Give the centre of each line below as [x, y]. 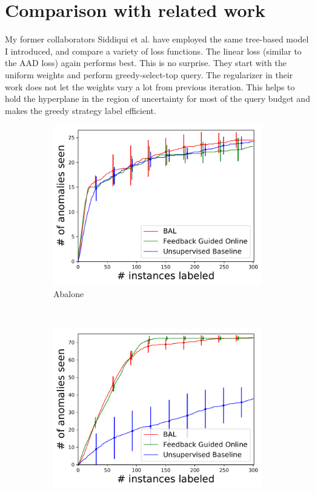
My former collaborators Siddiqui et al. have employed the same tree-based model [157, 39]
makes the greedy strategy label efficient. [81, 110]
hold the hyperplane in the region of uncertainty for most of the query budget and [157, 99]
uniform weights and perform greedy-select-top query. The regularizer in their [149, 74]
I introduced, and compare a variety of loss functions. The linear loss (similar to [153, 51]
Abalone [69, 293]
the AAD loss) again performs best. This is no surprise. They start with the [146, 63]
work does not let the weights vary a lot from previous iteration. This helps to [150, 86]
